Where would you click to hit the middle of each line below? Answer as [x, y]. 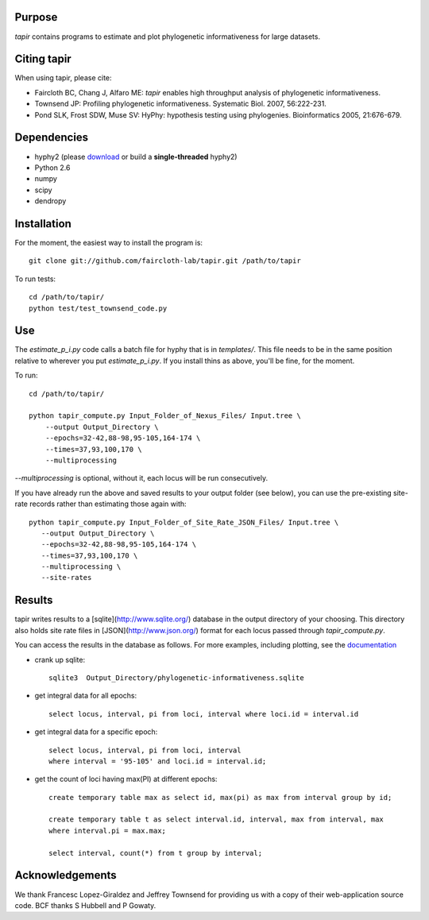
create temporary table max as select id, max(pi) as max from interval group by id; [220, 797]
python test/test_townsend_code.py [98, 308]
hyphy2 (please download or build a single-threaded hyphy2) [136, 157]
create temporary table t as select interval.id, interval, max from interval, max [216, 819]
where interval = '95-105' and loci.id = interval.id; [158, 761]
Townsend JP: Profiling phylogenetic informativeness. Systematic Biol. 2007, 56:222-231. [181, 104]
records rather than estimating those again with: [108, 504]
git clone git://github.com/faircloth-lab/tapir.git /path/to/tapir [165, 261]
